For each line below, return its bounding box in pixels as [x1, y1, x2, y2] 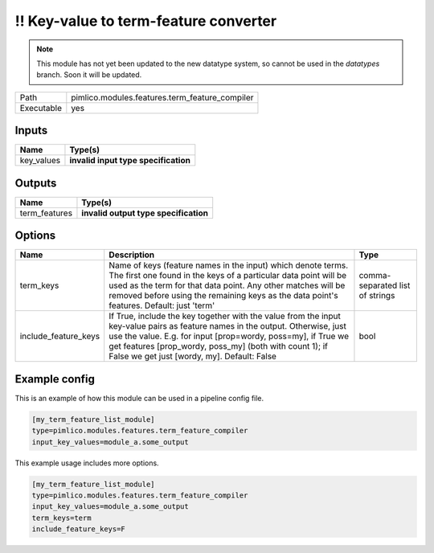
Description [108, 249, 155, 260]
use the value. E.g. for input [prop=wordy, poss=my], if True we [108, 330, 350, 342]
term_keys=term [31, 513, 92, 522]
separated [358, 280, 398, 291]
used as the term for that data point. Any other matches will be [108, 280, 346, 291]
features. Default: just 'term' [108, 300, 215, 311]
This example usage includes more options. [14, 458, 160, 468]
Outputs [14, 176, 57, 190]
